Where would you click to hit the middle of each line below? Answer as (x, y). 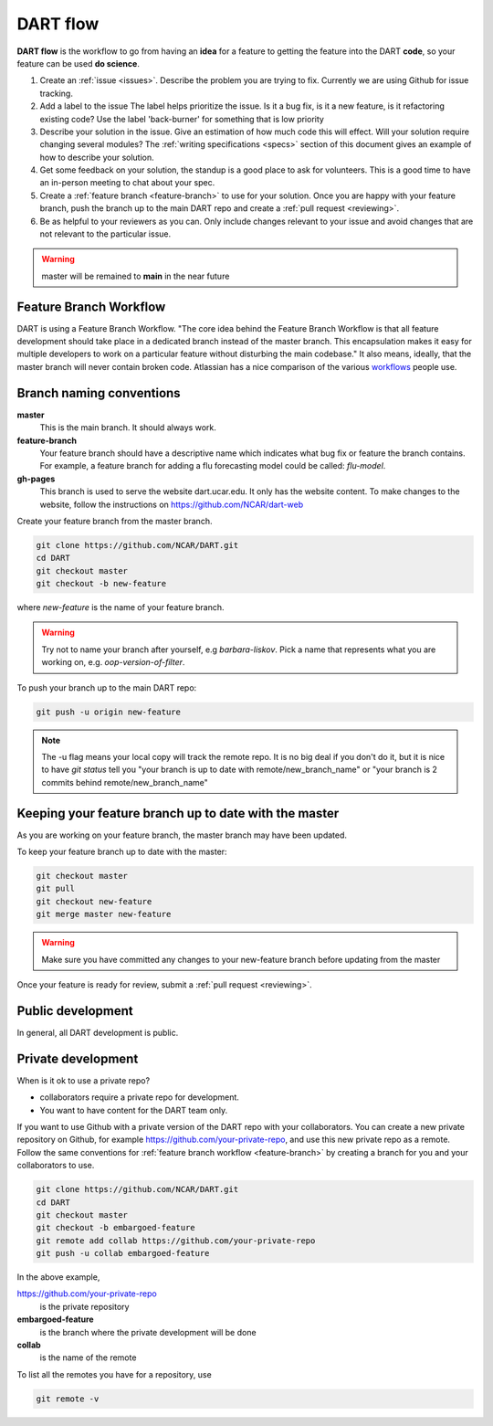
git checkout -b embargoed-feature (115, 1228)
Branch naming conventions (99, 393)
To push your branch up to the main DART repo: (107, 687)
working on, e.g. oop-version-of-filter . (113, 662)
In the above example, (58, 1277)
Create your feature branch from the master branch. (115, 521)
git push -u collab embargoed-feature (123, 1253)
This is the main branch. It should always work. (128, 428)
